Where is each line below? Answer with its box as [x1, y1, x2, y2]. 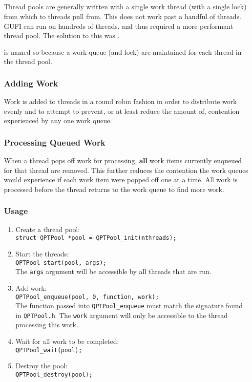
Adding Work [4, 77, 58, 89]
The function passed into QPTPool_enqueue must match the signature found [15, 300, 243, 311]
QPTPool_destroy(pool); [15, 371, 93, 378]
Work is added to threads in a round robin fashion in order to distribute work [4, 96, 237, 106]
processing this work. [15, 319, 79, 330]
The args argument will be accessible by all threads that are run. [15, 266, 211, 276]
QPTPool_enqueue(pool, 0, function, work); [15, 293, 159, 300]
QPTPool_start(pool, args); [15, 259, 106, 266]
